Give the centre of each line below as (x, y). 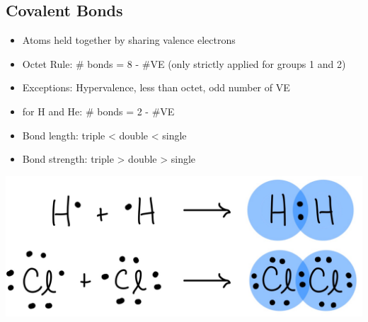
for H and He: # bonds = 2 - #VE (98, 111)
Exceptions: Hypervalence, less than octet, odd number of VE (156, 87)
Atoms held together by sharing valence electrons (129, 40)
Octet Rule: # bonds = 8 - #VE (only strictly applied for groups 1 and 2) (184, 63)
